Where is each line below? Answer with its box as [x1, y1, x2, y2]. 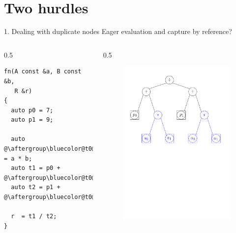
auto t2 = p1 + [11, 184, 60, 191]
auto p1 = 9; [11, 116, 54, 124]
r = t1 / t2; [11, 213, 57, 220]
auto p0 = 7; [11, 106, 54, 114]
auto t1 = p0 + [11, 165, 60, 172]
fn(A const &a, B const [4, 68, 82, 75]
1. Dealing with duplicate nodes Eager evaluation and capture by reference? [4, 26, 232, 36]
